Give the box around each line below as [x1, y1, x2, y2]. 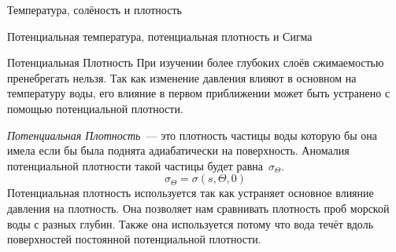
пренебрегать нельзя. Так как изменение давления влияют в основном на [7, 69, 357, 86]
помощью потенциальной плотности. [7, 100, 183, 116]
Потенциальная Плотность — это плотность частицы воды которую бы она [7, 126, 377, 143]
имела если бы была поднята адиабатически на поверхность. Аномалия [7, 142, 350, 159]
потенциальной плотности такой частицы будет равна [7, 157, 263, 173]
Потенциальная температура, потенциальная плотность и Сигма [7, 27, 313, 44]
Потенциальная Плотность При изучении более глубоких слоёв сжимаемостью [7, 54, 384, 71]
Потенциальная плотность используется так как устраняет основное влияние [7, 184, 374, 201]
